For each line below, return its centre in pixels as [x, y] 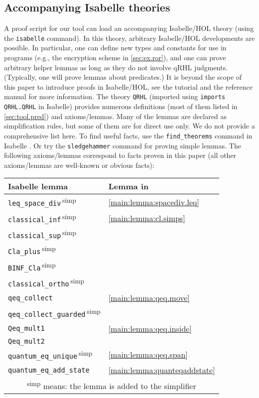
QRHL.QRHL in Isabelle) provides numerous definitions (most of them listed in [121, 106]
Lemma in [129, 186]
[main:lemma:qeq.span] [148, 355]
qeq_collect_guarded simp [54, 313]
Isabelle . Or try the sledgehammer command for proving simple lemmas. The [123, 145]
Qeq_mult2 [26, 341]
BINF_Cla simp [32, 266]
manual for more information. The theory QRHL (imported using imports [115, 96]
